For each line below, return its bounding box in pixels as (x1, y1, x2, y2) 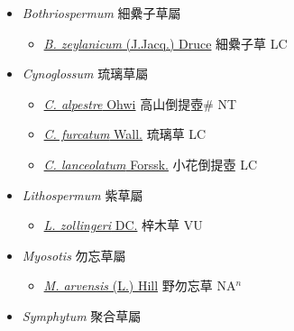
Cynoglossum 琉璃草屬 (22, 64, 149, 83)
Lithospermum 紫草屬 (22, 185, 143, 204)
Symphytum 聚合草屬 (22, 306, 142, 325)
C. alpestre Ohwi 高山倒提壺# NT (43, 94, 237, 113)
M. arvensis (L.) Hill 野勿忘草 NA (43, 276, 236, 295)
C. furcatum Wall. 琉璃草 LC (43, 124, 207, 143)
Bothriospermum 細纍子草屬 (22, 4, 181, 22)
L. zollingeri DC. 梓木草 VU (43, 216, 203, 234)
